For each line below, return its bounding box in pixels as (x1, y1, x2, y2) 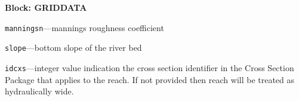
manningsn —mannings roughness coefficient (5, 21, 164, 33)
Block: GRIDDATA (5, 1, 87, 13)
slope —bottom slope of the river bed (5, 41, 142, 54)
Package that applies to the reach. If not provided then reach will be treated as (5, 73, 295, 85)
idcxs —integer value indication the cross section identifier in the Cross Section (5, 61, 294, 74)
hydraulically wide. (5, 85, 74, 97)
